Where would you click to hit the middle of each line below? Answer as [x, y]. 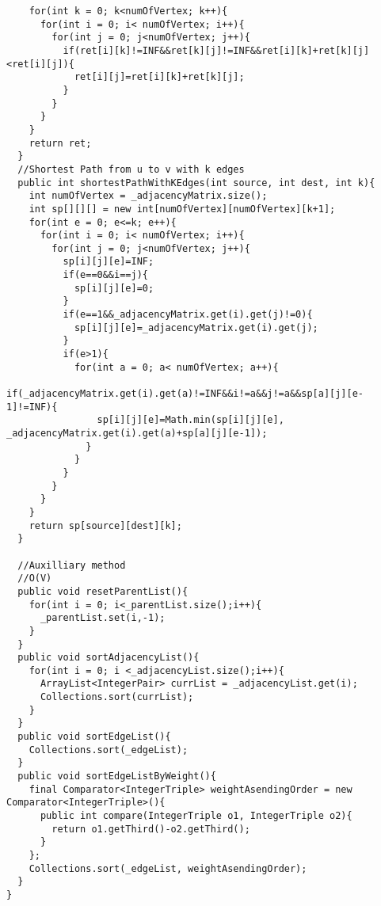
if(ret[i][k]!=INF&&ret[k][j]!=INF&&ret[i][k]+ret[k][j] [216, 50]
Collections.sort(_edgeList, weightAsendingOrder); [168, 868]
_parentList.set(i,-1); [103, 618]
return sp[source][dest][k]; [105, 525]
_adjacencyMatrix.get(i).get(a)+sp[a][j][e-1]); [137, 433]
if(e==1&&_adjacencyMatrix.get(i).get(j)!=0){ [188, 315]
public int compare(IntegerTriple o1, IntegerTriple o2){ [196, 816]
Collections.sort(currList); [117, 697]
